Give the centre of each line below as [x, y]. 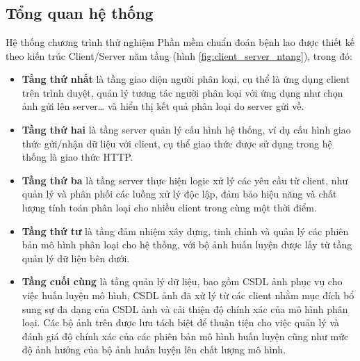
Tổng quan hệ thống [80, 13]
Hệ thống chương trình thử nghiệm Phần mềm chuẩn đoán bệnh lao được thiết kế [180, 42]
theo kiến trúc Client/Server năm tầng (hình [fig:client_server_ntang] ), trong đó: [179, 55]
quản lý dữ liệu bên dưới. [76, 258]
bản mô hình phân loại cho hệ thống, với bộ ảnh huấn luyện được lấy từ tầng [187, 244]
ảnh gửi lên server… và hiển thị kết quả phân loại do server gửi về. [163, 106]
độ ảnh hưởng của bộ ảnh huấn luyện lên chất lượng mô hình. [154, 350]
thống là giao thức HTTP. [77, 157]
